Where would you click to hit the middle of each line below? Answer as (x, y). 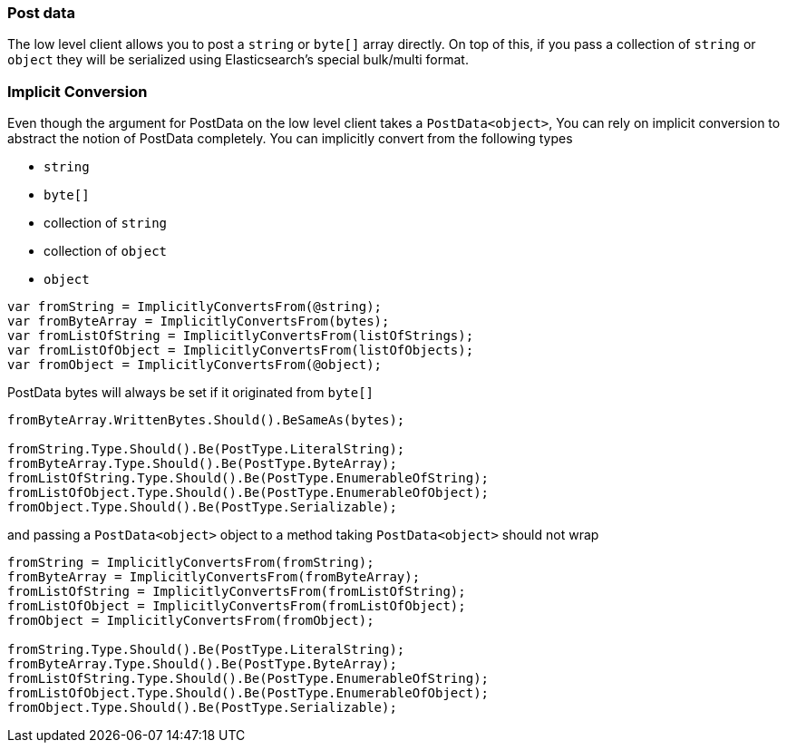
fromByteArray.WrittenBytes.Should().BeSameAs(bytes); (206, 420)
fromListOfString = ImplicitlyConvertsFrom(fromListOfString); (237, 592)
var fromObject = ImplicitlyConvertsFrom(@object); (195, 365)
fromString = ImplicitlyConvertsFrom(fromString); (191, 563)
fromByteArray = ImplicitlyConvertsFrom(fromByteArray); (214, 577)
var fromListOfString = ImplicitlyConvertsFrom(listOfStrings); (241, 336)
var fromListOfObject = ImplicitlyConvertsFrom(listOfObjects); (241, 351)
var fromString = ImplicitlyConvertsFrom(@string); (195, 307)
